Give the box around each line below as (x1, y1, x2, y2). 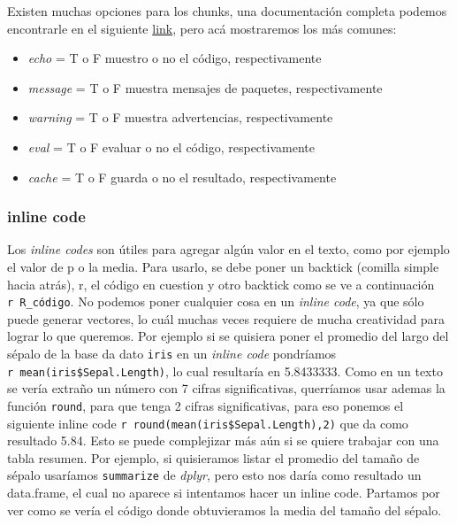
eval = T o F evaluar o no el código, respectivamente (27, 137, 315, 156)
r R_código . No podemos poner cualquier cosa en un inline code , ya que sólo (7, 292, 424, 311)
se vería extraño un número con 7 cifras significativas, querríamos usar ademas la (7, 379, 446, 398)
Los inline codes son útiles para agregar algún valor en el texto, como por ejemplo (7, 240, 450, 259)
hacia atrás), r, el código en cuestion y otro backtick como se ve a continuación (7, 274, 435, 293)
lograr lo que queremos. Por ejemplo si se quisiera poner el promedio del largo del (7, 327, 449, 345)
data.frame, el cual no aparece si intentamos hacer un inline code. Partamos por (7, 483, 440, 502)
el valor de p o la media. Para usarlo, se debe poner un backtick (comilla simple (7, 257, 439, 275)
